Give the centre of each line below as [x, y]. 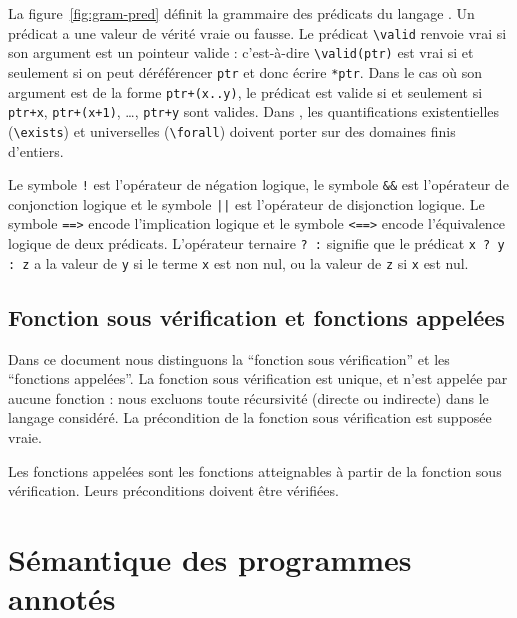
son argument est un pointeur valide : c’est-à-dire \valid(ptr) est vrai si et [241, 52]
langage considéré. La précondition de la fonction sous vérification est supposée [250, 417]
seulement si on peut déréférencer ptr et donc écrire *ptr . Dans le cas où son [245, 71]
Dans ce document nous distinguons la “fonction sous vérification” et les [229, 358]
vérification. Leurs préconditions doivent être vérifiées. [173, 490]
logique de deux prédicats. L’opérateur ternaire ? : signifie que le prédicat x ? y [256, 243]
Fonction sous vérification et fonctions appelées [256, 316]
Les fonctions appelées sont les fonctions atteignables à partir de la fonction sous [255, 470]
